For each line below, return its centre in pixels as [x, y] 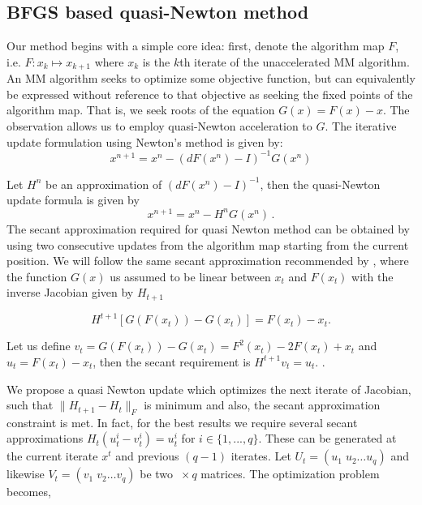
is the [156, 61]
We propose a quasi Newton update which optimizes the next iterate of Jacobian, [209, 389]
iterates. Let [261, 456]
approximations [45, 438]
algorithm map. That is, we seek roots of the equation [141, 110]
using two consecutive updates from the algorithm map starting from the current [208, 244]
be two [157, 474]
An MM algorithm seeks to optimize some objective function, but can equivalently [211, 78]
